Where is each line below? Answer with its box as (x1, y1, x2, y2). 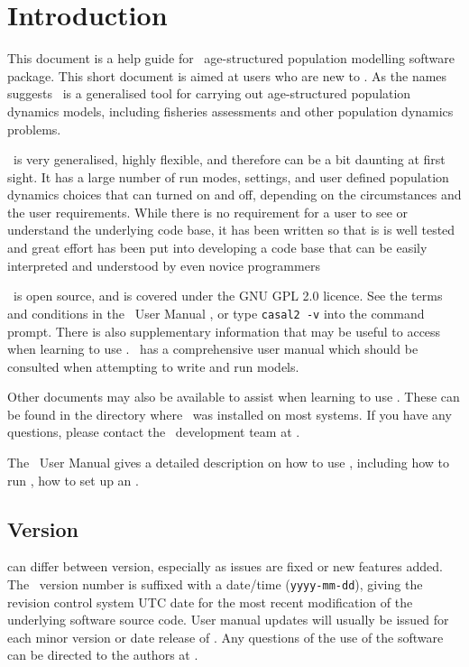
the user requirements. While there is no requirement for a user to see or (7, 202, 409, 221)
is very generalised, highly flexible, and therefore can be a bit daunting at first (13, 150, 446, 169)
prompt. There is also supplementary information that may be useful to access (7, 321, 441, 340)
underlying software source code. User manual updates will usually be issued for (7, 610, 449, 629)
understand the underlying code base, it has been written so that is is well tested (7, 220, 455, 239)
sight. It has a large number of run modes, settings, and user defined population (7, 167, 449, 186)
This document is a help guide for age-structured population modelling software (7, 49, 455, 68)
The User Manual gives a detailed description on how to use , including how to (7, 453, 449, 472)
